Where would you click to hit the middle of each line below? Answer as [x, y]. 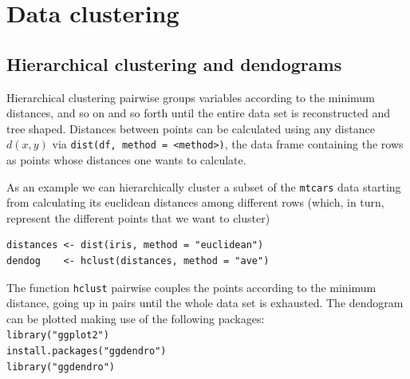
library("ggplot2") [58, 336]
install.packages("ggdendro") [87, 351]
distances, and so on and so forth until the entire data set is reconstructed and [198, 113]
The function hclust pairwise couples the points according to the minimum [191, 287]
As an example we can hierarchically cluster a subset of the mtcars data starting [204, 186]
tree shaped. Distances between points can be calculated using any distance [191, 128]
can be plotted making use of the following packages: [136, 318]
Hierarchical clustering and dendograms [174, 63]
